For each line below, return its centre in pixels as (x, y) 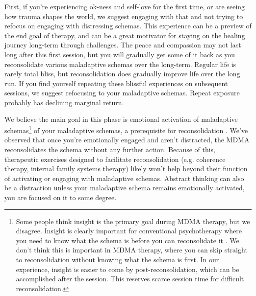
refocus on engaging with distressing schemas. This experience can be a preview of (128, 26)
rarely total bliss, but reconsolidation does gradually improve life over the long (122, 74)
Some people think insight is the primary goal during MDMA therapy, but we (133, 221)
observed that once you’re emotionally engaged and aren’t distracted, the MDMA (127, 140)
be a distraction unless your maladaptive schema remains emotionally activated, (125, 188)
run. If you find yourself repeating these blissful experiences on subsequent (116, 83)
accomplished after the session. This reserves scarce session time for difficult (130, 279)
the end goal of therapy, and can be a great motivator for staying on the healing (125, 35)
